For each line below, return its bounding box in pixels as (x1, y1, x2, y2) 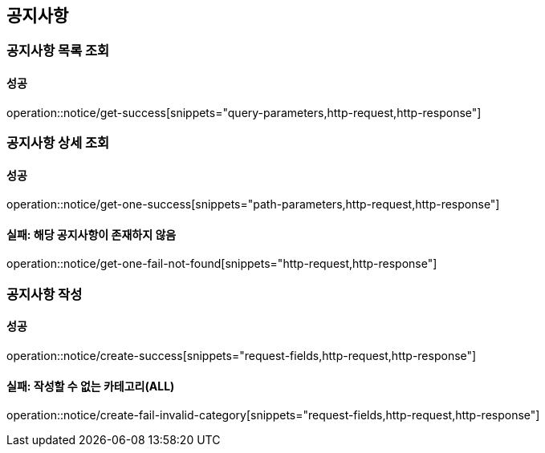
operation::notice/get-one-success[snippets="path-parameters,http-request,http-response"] (6, 197, 500, 212)
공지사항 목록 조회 (6, 42, 110, 59)
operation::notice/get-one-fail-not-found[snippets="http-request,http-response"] (6, 257, 437, 271)
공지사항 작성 (6, 285, 83, 302)
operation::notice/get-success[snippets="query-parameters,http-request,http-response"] (6, 105, 482, 119)
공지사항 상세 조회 (6, 135, 110, 152)
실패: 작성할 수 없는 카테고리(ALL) (6, 378, 175, 393)
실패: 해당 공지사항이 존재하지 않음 (6, 227, 177, 241)
